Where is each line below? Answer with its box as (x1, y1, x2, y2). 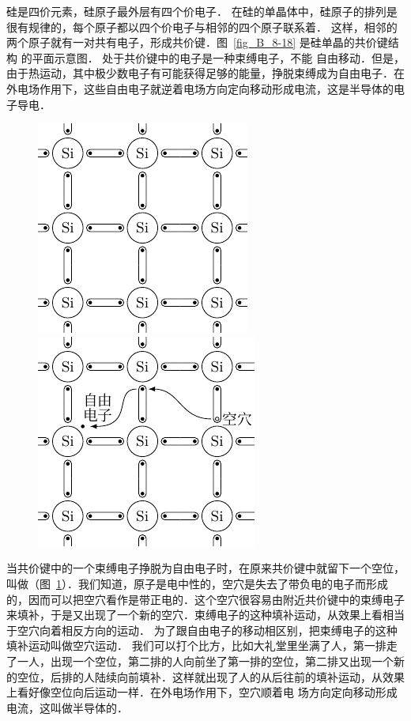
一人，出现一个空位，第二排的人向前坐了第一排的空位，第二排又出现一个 (17, 652, 394, 669)
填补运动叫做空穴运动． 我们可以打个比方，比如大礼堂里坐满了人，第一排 (6, 637, 386, 654)
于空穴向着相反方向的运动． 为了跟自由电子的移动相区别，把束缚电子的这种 (6, 621, 398, 638)
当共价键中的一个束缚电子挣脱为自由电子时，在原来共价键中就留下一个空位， (6, 560, 405, 576)
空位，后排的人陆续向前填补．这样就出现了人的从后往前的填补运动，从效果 (17, 668, 405, 685)
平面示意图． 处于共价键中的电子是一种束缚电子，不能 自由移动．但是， (32, 49, 405, 66)
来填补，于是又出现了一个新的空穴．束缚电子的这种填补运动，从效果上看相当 (6, 606, 405, 623)
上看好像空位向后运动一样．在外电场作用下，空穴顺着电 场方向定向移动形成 (6, 684, 398, 700)
